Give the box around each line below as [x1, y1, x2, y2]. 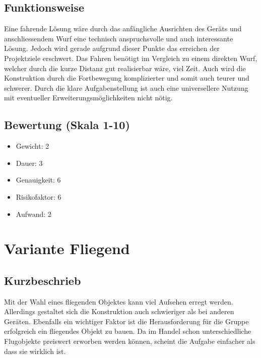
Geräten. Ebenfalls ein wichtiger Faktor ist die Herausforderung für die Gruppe [4, 316, 249, 326]
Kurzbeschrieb [4, 272, 81, 288]
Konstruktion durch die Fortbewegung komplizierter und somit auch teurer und [4, 73, 249, 83]
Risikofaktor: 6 [16, 191, 61, 202]
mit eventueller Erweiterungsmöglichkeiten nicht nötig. [4, 92, 173, 103]
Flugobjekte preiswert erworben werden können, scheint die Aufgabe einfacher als [4, 336, 255, 346]
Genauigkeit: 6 [16, 174, 61, 185]
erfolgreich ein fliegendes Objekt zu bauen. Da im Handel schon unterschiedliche [4, 326, 251, 336]
